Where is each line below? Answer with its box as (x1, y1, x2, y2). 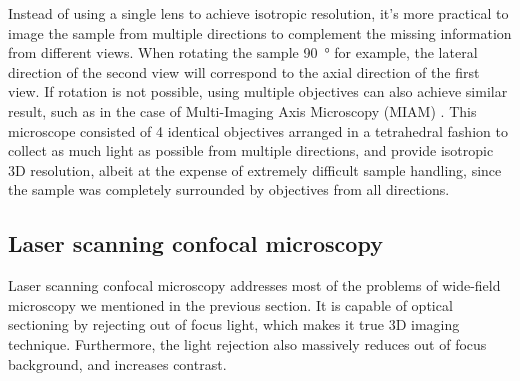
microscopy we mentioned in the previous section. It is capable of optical (8, 294, 453, 315)
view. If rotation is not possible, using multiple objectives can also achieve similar (8, 81, 508, 102)
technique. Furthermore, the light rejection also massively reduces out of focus (8, 333, 487, 354)
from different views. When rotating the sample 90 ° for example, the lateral (8, 42, 478, 63)
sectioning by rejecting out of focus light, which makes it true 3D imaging (8, 314, 460, 335)
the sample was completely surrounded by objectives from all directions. (8, 179, 450, 200)
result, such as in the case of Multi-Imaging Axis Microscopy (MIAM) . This (8, 100, 477, 121)
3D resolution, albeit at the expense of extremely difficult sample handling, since (8, 159, 502, 180)
